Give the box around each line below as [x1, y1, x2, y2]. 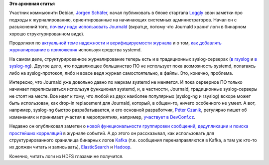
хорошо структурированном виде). [9, 30, 85, 37]
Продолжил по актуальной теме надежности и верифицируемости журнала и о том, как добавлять [9, 40, 222, 46]
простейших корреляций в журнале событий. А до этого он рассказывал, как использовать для [9, 130, 214, 136]
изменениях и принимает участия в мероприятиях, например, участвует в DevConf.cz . [9, 114, 195, 120]
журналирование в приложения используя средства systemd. [9, 47, 142, 53]
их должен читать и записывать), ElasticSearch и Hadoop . [9, 144, 132, 150]
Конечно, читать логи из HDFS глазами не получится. [9, 153, 124, 159]
